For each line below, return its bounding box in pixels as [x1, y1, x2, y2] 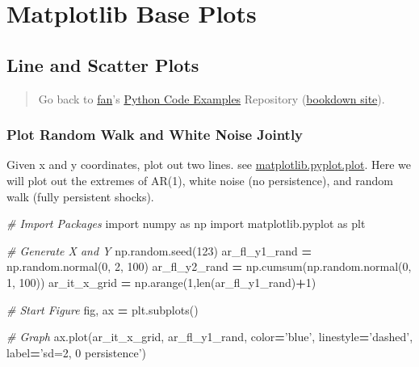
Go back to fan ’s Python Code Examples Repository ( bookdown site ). [38, 90, 385, 107]
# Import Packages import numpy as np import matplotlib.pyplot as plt [6, 215, 366, 232]
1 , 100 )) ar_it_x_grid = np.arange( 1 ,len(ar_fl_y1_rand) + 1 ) [6, 273, 316, 290]
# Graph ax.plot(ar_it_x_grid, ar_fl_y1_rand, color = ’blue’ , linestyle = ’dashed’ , [6, 328, 413, 345]
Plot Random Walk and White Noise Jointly [6, 124, 304, 145]
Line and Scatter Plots [6, 52, 199, 77]
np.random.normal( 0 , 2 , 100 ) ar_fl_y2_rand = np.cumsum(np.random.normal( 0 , [6, 258, 412, 275]
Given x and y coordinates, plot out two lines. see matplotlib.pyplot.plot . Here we [6, 156, 411, 173]
